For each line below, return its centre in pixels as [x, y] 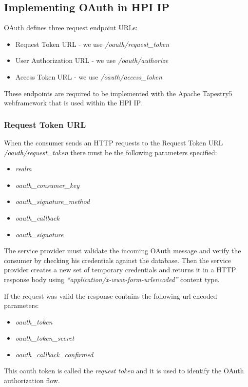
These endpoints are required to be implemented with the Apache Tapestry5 [118, 93]
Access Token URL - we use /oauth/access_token [89, 76]
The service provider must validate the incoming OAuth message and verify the [123, 251]
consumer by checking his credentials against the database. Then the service [118, 260]
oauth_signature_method [53, 201]
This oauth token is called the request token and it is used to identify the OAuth [124, 371]
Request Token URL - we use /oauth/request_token [92, 44]
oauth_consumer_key [47, 185]
